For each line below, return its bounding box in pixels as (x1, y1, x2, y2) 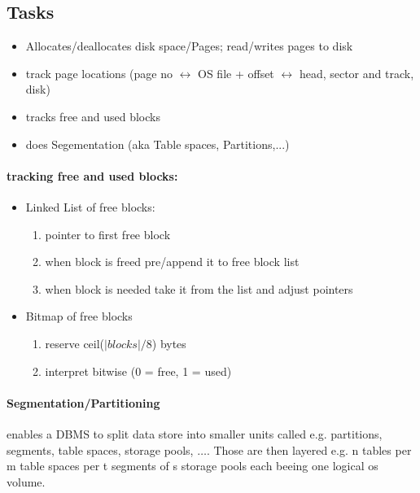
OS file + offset (198, 64, 274, 81)
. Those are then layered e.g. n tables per (206, 441, 412, 458)
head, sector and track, (299, 64, 414, 81)
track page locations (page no (25, 64, 173, 81)
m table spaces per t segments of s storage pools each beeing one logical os (7, 457, 378, 474)
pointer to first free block (45, 225, 171, 242)
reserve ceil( (45, 334, 105, 351)
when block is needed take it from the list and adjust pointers (45, 280, 353, 297)
